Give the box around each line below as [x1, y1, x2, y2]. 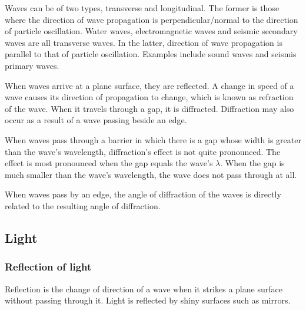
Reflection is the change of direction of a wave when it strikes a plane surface [5, 282, 282, 295]
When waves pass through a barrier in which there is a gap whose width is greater [5, 133, 301, 146]
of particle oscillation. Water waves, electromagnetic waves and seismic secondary [5, 25, 298, 37]
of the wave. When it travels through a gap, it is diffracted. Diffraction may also [5, 102, 294, 114]
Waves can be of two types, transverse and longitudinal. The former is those [5, 2, 280, 14]
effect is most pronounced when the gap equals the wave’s [5, 157, 213, 169]
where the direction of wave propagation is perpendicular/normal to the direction [5, 13, 298, 25]
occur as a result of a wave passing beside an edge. [5, 114, 187, 126]
